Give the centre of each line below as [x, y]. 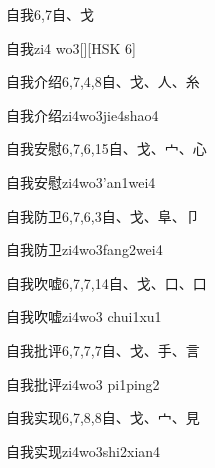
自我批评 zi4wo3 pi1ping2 [83, 383]
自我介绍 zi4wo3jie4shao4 [82, 114]
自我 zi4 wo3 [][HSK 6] [71, 47]
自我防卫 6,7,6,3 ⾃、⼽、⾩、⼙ [103, 215]
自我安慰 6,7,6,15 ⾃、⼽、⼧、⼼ [106, 148]
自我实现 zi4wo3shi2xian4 [83, 450]
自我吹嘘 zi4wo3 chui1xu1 [84, 316]
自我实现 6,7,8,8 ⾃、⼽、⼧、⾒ [103, 417]
